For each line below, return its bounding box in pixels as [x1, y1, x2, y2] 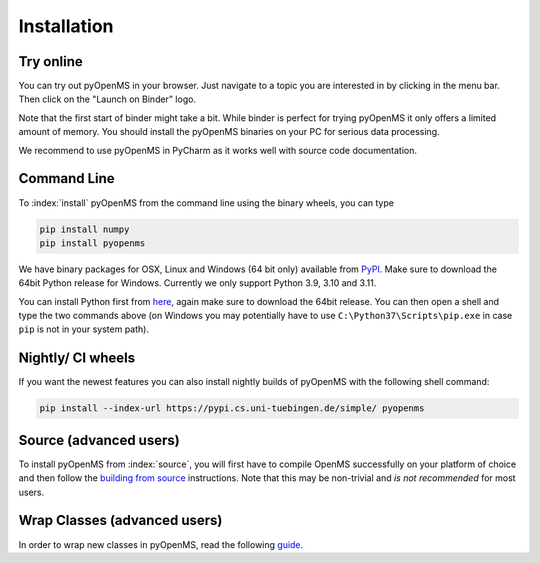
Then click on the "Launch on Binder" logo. [18, 93, 197, 105]
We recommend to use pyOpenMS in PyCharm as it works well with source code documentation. [18, 144, 418, 156]
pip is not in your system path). [18, 323, 150, 335]
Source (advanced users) [18, 431, 180, 449]
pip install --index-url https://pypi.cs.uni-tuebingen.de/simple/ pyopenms [39, 403, 425, 414]
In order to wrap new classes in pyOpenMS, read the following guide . [18, 538, 304, 550]
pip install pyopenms [39, 237, 146, 249]
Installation [18, 15, 114, 37]
